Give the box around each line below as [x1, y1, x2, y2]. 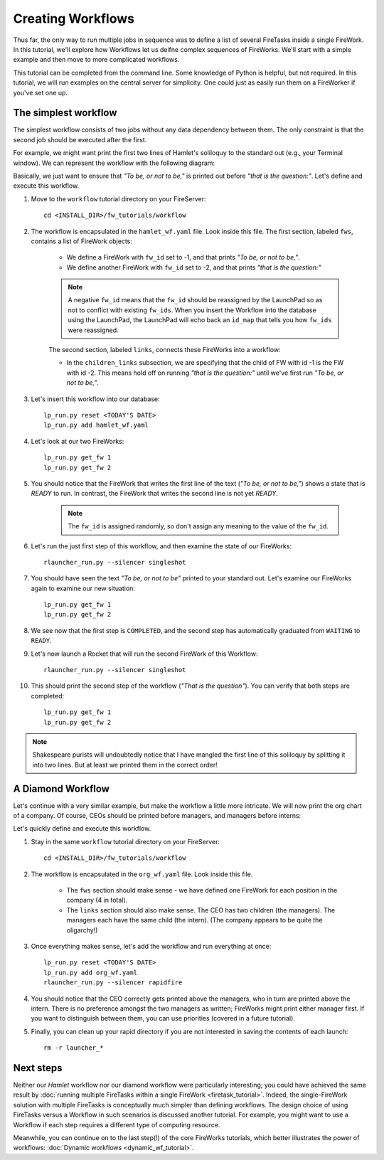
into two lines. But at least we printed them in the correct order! [32, 760, 218, 769]
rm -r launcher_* [43, 1044, 104, 1052]
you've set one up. [13, 88, 68, 97]
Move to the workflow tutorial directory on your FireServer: [31, 194, 206, 203]
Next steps [13, 1062, 63, 1074]
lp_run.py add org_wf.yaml [43, 968, 138, 977]
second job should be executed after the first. [13, 135, 147, 144]
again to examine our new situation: [31, 584, 135, 592]
